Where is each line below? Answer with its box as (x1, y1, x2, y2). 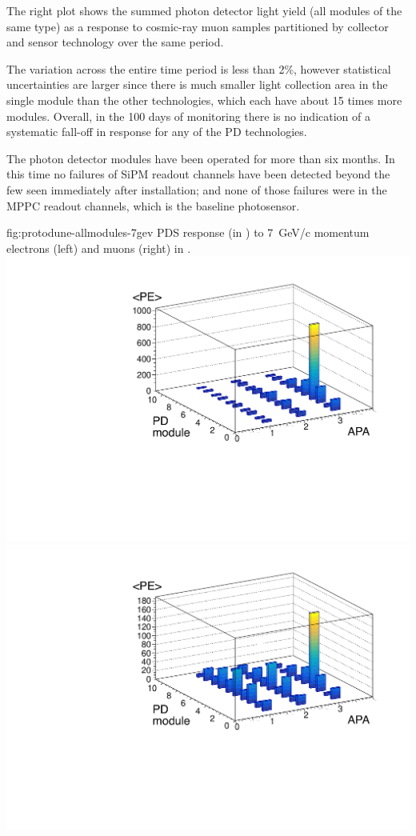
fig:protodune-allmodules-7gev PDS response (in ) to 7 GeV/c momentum (6, 224, 370, 241)
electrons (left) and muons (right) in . (6, 239, 191, 256)
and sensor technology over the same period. (6, 34, 224, 50)
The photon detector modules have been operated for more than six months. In (6, 150, 395, 166)
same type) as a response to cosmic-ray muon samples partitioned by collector (6, 18, 389, 34)
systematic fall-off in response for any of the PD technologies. (6, 123, 307, 140)
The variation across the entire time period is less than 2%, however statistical (6, 60, 391, 77)
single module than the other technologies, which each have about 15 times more (6, 91, 402, 108)
